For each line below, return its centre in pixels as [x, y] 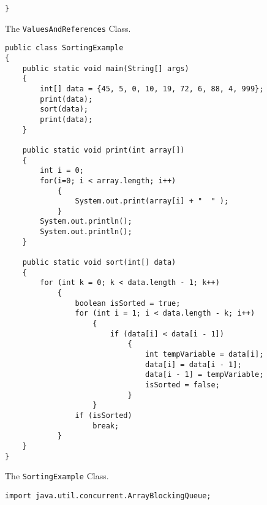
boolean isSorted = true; [128, 303]
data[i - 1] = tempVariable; [205, 375]
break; [106, 426]
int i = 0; [62, 171]
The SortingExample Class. [57, 476]
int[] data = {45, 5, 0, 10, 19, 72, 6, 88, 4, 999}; [152, 89]
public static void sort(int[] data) [99, 263]
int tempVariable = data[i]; [205, 354]
